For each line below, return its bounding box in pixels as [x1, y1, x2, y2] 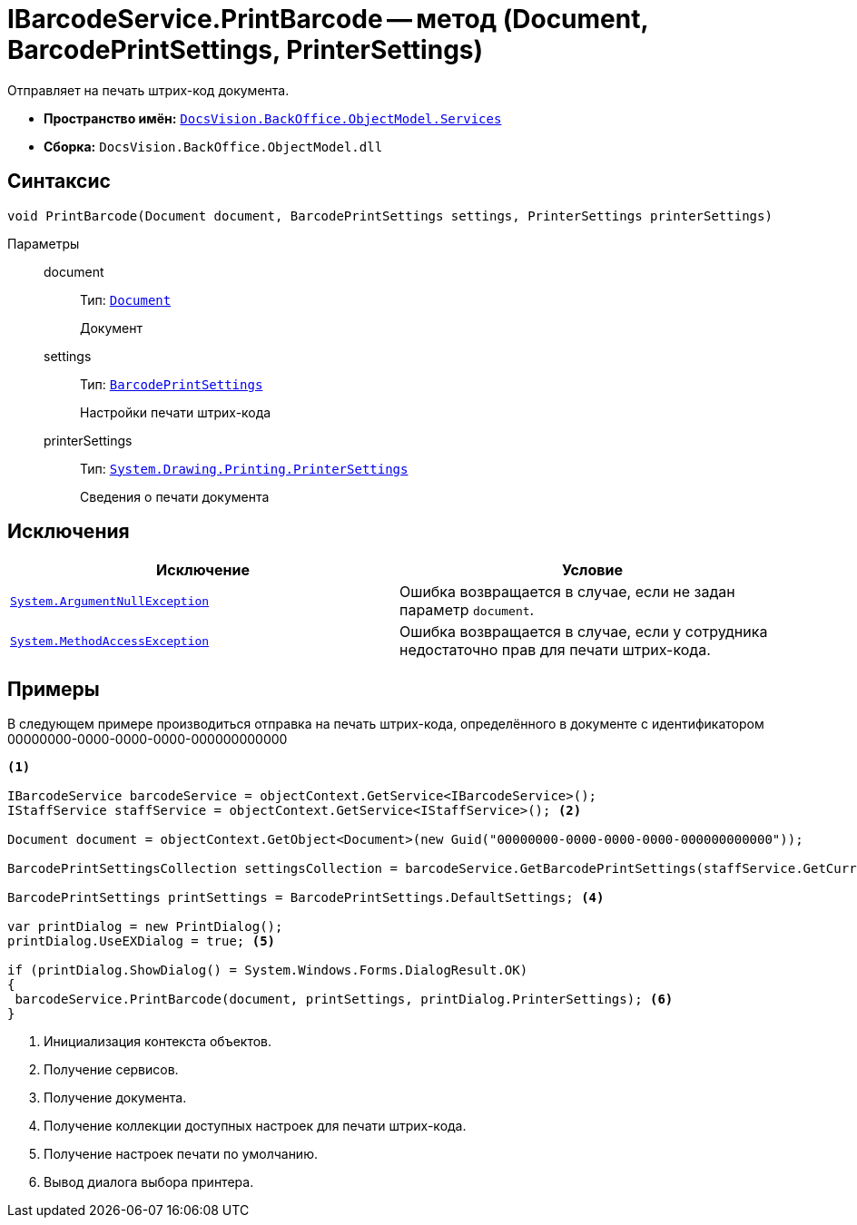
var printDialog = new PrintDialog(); [7, 919, 283, 935]
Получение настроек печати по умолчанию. [44, 1146, 318, 1162]
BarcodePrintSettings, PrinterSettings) [7, 34, 484, 65]
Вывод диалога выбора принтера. [44, 1174, 254, 1191]
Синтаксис [7, 170, 111, 193]
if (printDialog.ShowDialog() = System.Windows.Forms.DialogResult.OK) [7, 963, 528, 978]
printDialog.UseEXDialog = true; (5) [7, 934, 276, 949]
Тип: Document [80, 291, 172, 308]
